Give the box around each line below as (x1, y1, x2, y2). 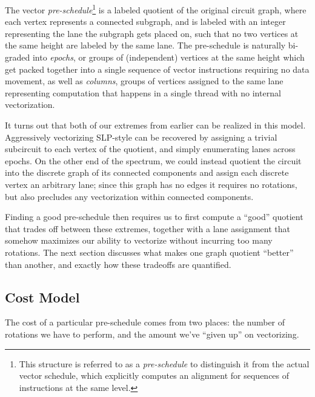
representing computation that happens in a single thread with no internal (5, 86, 281, 99)
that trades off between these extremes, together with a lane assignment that (5, 222, 290, 235)
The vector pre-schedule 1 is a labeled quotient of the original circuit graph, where (5, 2, 307, 16)
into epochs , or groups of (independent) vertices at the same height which (32, 51, 305, 64)
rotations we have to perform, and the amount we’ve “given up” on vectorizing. (5, 327, 299, 340)
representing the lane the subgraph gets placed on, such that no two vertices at (5, 27, 299, 39)
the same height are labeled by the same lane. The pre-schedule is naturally (5, 39, 286, 52)
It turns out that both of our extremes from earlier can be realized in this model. (5, 119, 306, 131)
